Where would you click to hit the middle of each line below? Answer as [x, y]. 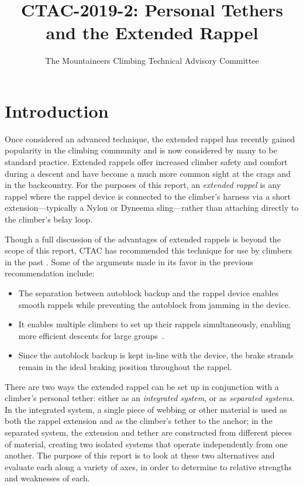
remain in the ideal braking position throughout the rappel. [125, 366]
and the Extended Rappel [152, 32]
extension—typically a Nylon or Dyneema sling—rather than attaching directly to [152, 208]
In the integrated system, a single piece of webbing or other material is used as [146, 409]
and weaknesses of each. [47, 478]
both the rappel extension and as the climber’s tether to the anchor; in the [139, 421]
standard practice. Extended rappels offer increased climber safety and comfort [146, 162]
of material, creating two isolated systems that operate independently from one [146, 444]
